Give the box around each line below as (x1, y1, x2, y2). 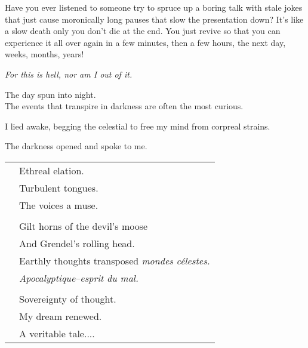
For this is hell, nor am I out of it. (5, 67, 133, 80)
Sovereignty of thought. (19, 291, 116, 306)
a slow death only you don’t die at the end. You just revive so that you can (5, 24, 281, 37)
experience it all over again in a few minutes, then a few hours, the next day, (5, 36, 286, 48)
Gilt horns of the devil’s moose (19, 218, 148, 233)
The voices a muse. (19, 198, 98, 212)
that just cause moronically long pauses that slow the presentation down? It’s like (5, 13, 304, 25)
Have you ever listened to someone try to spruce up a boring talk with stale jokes (5, 1, 303, 13)
